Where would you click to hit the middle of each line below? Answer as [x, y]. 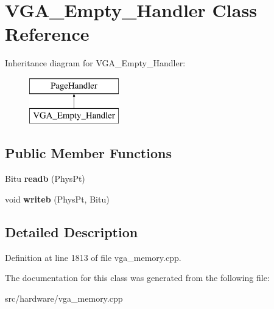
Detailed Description [72, 231]
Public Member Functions [88, 153]
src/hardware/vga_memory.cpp [64, 298]
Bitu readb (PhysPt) [45, 179]
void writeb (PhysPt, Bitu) [57, 199]
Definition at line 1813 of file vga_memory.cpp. [93, 257]
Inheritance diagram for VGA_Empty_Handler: [95, 63]
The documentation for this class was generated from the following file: [137, 278]
